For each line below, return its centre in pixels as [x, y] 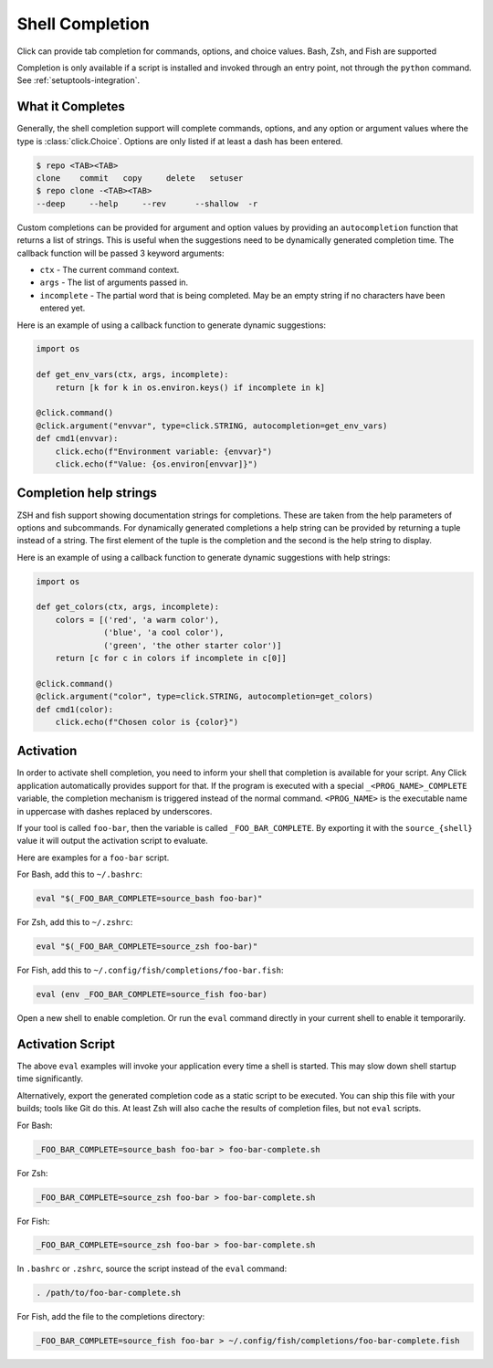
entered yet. [63, 308]
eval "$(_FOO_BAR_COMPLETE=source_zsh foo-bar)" [147, 947]
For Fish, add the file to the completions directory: [111, 1317]
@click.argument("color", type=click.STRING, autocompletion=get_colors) [205, 697]
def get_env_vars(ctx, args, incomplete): [132, 375]
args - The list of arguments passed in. [114, 282]
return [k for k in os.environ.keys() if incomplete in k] [190, 387]
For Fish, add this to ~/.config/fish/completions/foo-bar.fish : [150, 970]
